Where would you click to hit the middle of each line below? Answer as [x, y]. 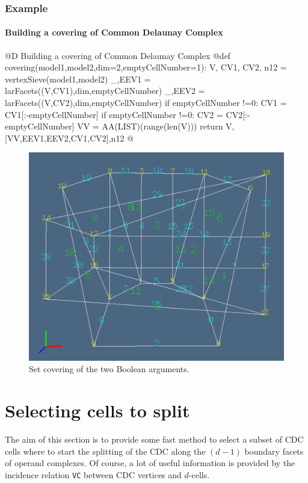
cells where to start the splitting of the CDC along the [105, 451]
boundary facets [274, 451]
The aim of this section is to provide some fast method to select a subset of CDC [154, 439]
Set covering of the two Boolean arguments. [109, 369]
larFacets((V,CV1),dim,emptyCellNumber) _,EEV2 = [105, 91]
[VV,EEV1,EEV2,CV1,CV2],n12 [65, 138]
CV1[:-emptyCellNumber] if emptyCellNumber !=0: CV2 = [114, 114]
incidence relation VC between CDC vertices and [93, 474]
